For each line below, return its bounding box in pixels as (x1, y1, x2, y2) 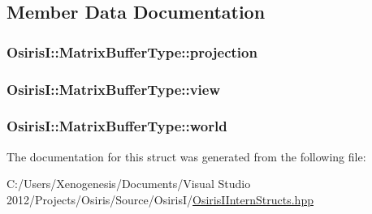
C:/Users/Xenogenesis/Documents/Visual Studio (6, 175, 251, 192)
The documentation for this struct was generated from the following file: (6, 148, 366, 165)
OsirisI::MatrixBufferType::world (6, 116, 227, 136)
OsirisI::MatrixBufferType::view (6, 79, 221, 99)
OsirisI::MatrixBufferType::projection (6, 41, 257, 62)
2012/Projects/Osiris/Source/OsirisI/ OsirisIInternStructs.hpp (6, 190, 314, 208)
